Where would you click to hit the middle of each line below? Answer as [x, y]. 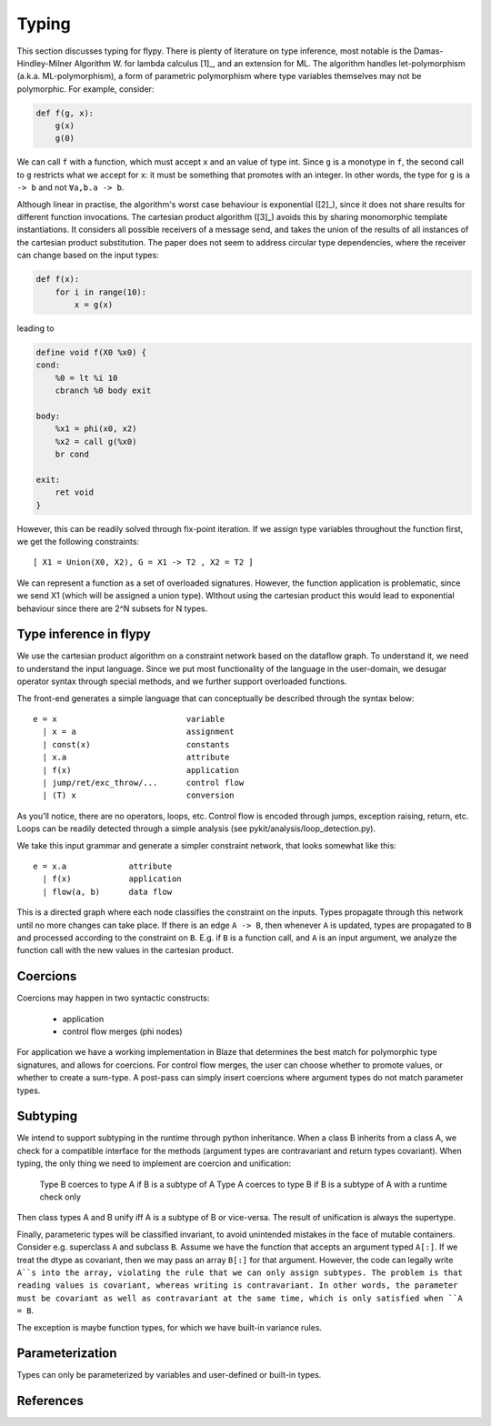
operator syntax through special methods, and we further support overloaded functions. [182, 681]
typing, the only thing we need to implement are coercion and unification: [154, 1163]
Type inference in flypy [84, 634]
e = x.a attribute [103, 866]
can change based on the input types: [88, 256]
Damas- [429, 51]
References [50, 1401]
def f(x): [58, 279]
